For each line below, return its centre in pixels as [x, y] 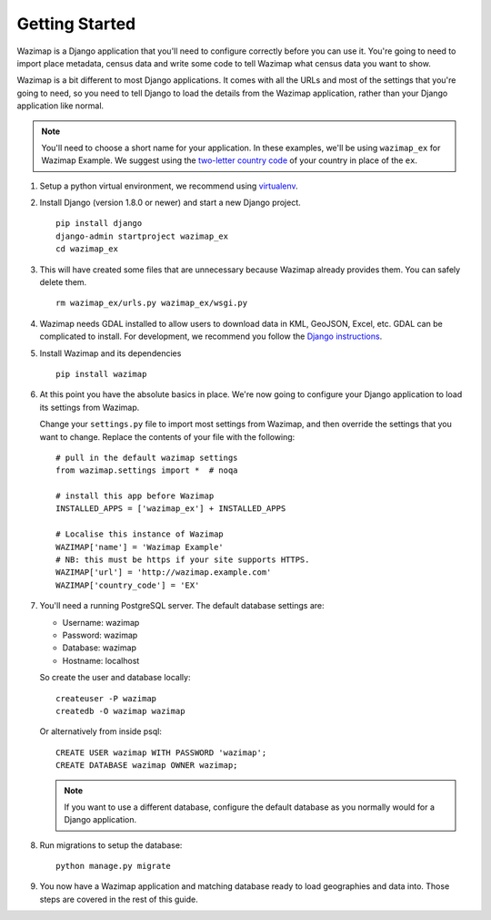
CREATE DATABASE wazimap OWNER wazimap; [147, 766]
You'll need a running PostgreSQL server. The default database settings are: [182, 606]
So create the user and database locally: [115, 678]
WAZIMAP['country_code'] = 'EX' [128, 585]
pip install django [99, 224]
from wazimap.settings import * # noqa [147, 470]
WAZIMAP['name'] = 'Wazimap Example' [140, 547]
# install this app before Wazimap [135, 496]
